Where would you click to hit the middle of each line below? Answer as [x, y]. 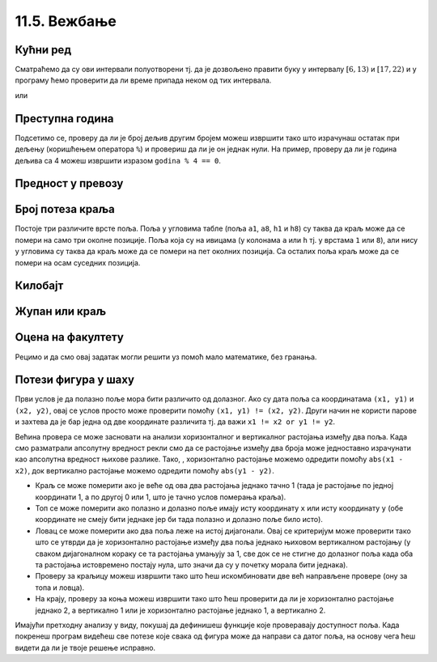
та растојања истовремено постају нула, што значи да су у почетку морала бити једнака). [191, 564]
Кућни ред [43, 50]
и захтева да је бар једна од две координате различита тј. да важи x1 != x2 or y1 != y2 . [175, 422]
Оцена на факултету [70, 337]
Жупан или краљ [61, 312]
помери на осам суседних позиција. [78, 262]
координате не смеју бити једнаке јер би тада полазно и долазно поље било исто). [179, 520]
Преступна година [64, 119]
